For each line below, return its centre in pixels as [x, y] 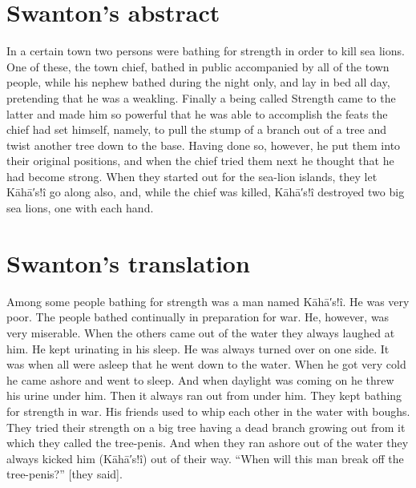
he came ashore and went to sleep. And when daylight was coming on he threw [200, 379]
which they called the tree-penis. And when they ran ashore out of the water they [208, 443]
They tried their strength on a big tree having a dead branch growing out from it [206, 427]
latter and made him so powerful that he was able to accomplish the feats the [197, 113]
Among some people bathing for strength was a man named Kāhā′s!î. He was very [208, 301]
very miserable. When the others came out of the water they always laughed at [201, 332]
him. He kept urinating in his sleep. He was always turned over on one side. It [198, 348]
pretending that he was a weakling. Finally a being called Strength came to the [201, 97]
